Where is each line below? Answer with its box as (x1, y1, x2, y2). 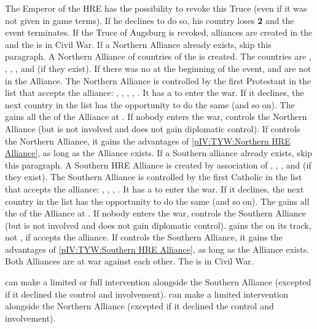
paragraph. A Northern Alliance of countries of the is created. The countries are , (5, 50, 311, 63)
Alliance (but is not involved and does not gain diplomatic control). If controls (5, 122, 300, 135)
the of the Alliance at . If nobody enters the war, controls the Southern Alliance (5, 207, 306, 220)
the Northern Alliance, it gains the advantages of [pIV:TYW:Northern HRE (5, 134, 291, 147)
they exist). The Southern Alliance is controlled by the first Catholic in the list (5, 170, 302, 183)
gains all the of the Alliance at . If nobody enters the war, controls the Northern (5, 110, 307, 123)
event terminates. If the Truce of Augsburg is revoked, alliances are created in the (5, 26, 313, 39)
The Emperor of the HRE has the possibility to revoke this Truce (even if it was (5, 2, 307, 14)
